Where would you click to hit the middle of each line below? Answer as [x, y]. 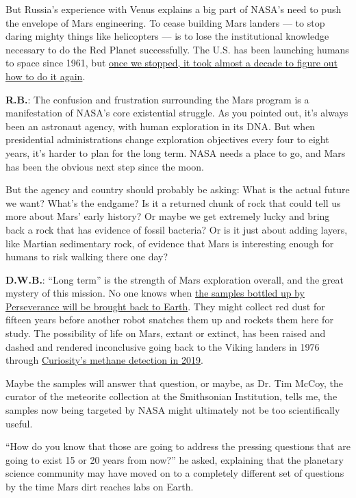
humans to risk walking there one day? [87, 257]
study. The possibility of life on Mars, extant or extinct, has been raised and [166, 333]
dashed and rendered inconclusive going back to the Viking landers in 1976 [163, 346]
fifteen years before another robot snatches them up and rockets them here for [169, 320]
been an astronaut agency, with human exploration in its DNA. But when [161, 126]
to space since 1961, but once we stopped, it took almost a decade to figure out [171, 63]
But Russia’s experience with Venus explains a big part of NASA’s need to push [174, 9]
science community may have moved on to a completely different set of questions [175, 473]
